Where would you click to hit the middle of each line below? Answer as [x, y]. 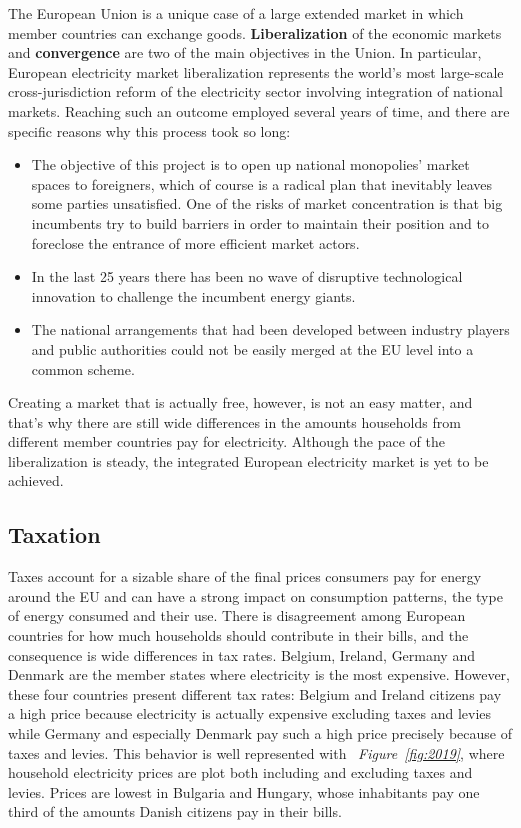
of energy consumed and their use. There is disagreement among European [237, 615]
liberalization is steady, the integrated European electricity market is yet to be [248, 460]
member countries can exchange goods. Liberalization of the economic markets [255, 32]
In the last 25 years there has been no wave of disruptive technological [247, 276]
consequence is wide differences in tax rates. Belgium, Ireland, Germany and [241, 654]
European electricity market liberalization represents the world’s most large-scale [256, 71]
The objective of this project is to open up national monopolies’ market [250, 164]
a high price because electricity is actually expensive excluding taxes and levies [250, 713]
